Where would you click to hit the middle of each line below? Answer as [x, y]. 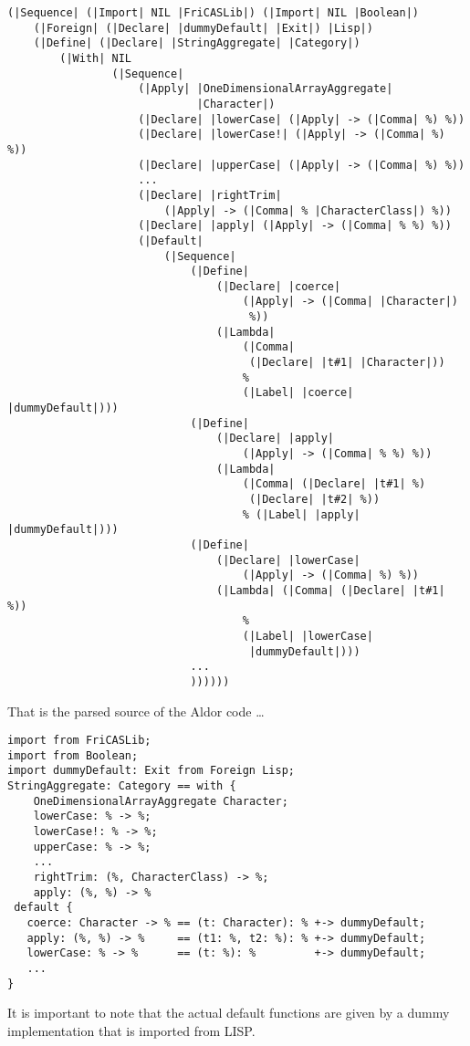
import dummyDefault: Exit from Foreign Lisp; [151, 771]
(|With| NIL [96, 58]
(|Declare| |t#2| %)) [314, 499]
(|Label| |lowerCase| [308, 636]
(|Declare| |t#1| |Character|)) [347, 363]
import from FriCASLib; [79, 741]
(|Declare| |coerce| [279, 286]
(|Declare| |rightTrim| [210, 195]
